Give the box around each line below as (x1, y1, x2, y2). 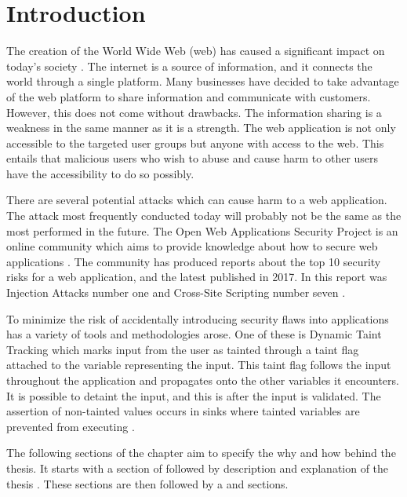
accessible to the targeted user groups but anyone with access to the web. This (6, 134, 384, 151)
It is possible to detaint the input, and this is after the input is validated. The (6, 387, 381, 404)
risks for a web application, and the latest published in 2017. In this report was (6, 269, 387, 285)
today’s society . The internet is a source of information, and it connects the (6, 57, 372, 74)
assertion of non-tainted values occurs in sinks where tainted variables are (6, 403, 360, 419)
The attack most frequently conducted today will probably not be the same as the (6, 207, 402, 224)
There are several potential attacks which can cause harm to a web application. (6, 192, 387, 208)
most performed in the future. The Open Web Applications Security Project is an (6, 222, 398, 239)
